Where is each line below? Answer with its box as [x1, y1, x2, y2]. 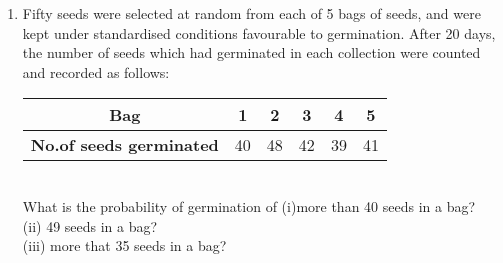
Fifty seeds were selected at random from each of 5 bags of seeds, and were [22, 3, 481, 23]
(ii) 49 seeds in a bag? [22, 215, 158, 236]
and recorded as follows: [22, 61, 170, 82]
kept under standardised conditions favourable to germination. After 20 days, [22, 22, 496, 43]
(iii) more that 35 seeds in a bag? [22, 235, 227, 256]
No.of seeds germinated [30, 133, 219, 157]
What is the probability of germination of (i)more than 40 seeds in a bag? [22, 195, 476, 216]
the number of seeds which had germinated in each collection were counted [22, 42, 481, 63]
